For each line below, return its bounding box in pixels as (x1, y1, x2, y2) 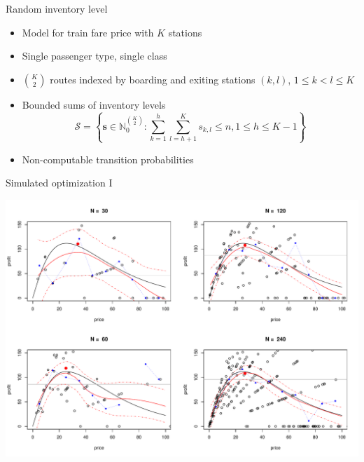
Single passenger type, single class (22, 48, 167, 63)
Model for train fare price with (22, 25, 154, 39)
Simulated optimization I (6, 175, 113, 190)
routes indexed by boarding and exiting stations (50, 72, 255, 86)
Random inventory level (6, 1, 108, 15)
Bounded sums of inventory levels (22, 97, 166, 111)
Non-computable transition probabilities (22, 151, 194, 166)
